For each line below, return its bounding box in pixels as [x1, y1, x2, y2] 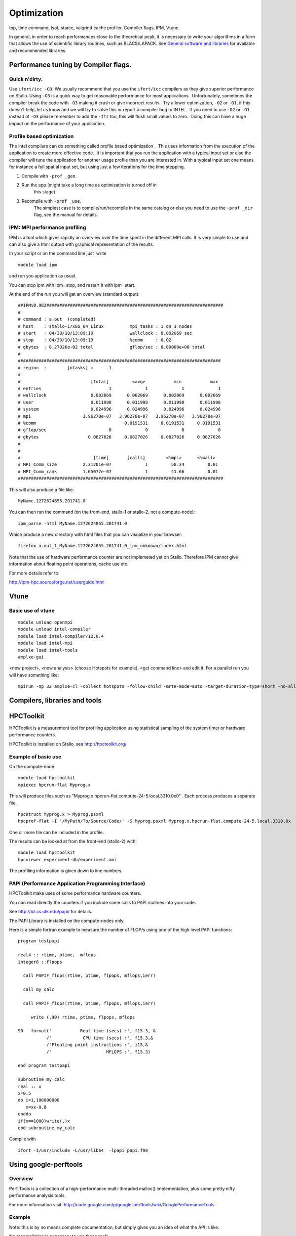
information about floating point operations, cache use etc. [9, 561, 129, 567]
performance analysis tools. [9, 1192, 66, 1198]
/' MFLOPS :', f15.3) [46, 1049, 150, 1055]
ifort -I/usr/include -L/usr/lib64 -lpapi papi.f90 [18, 1148, 148, 1153]
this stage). [34, 189, 57, 195]
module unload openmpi [18, 619, 73, 625]
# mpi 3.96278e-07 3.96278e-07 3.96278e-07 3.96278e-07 [18, 413, 221, 419]
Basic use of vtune [9, 607, 55, 614]
